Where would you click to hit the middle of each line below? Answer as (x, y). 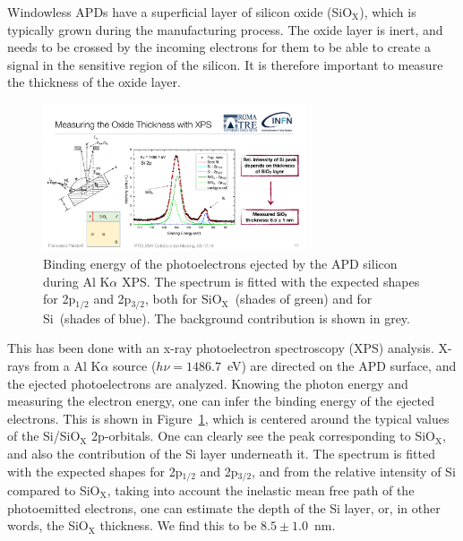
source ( (135, 365)
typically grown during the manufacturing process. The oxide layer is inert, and (225, 29)
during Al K (77, 281)
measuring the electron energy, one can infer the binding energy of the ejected (221, 401)
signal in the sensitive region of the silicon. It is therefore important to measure (225, 64)
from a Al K (67, 365)
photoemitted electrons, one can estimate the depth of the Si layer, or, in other (224, 507)
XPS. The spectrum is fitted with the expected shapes (270, 281)
